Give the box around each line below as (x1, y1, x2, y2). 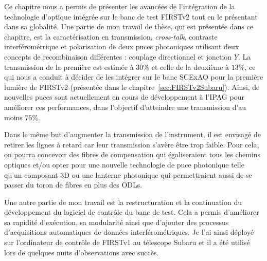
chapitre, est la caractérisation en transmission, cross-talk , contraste (4, 31, 218, 42)
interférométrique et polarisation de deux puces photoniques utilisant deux (4, 41, 239, 52)
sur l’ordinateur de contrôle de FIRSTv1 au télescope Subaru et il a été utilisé (4, 237, 250, 248)
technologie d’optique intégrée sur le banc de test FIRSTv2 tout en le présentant (4, 11, 258, 22)
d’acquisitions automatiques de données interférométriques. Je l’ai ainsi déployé (4, 227, 254, 237)
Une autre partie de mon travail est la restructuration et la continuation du (4, 196, 242, 207)
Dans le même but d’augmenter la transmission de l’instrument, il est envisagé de (4, 129, 261, 140)
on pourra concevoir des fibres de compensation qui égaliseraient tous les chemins (4, 149, 261, 160)
